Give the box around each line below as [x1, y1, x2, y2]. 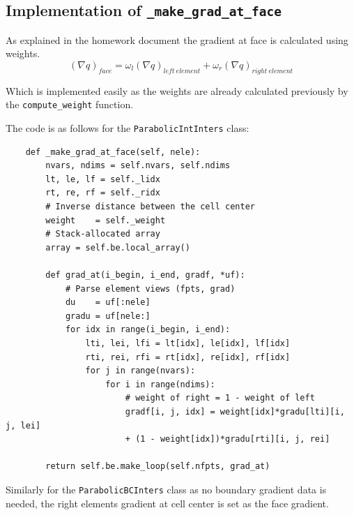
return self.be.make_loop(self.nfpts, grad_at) [45, 461, 270, 472]
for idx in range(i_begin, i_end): [65, 324, 231, 335]
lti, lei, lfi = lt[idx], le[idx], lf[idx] [85, 338, 291, 348]
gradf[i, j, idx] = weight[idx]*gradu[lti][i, [125, 406, 345, 417]
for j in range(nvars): [85, 366, 196, 376]
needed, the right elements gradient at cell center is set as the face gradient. [6, 495, 329, 510]
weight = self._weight [45, 215, 166, 225]
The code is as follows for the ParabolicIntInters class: [6, 121, 249, 135]
